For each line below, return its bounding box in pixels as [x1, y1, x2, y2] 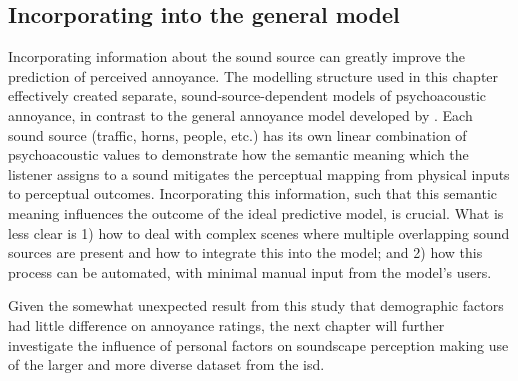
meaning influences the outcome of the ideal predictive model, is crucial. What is [8, 202, 504, 223]
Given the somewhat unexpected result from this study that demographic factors [8, 295, 504, 316]
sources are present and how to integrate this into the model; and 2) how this [8, 242, 483, 263]
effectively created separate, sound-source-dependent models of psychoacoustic [8, 85, 487, 106]
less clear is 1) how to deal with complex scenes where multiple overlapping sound [8, 222, 510, 243]
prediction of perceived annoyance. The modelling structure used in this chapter [8, 65, 499, 86]
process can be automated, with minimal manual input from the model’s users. [8, 261, 492, 282]
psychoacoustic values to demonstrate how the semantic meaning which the [8, 144, 469, 165]
